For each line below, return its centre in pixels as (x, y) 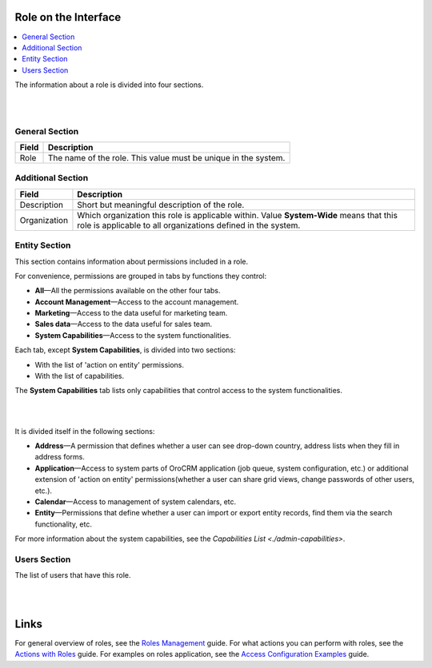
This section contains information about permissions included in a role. (131, 261)
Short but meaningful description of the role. (161, 205)
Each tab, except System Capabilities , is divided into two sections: (125, 350)
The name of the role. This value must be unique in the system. (166, 158)
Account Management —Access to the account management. (137, 302)
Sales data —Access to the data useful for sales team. (124, 324)
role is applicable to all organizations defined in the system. (189, 225)
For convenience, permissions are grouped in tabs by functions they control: (141, 276)
